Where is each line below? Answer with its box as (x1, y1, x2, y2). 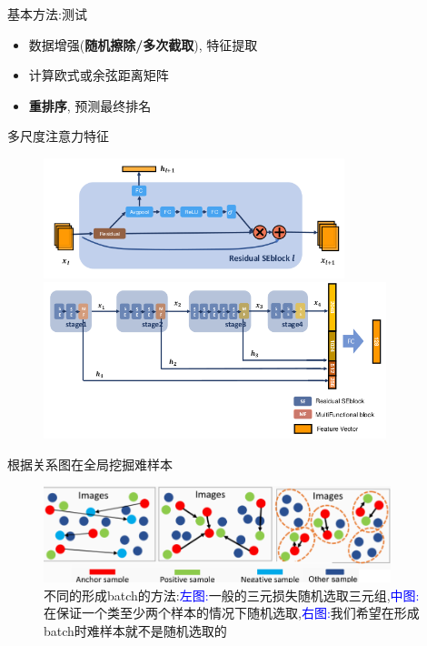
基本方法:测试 (7, 5, 87, 23)
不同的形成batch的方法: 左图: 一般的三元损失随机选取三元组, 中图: (44, 585, 420, 604)
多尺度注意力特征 (7, 126, 109, 146)
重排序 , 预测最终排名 (28, 96, 152, 115)
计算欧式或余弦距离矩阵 (28, 66, 169, 85)
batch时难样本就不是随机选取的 (44, 621, 227, 640)
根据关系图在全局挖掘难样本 (7, 454, 173, 473)
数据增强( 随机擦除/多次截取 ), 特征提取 (28, 35, 258, 54)
